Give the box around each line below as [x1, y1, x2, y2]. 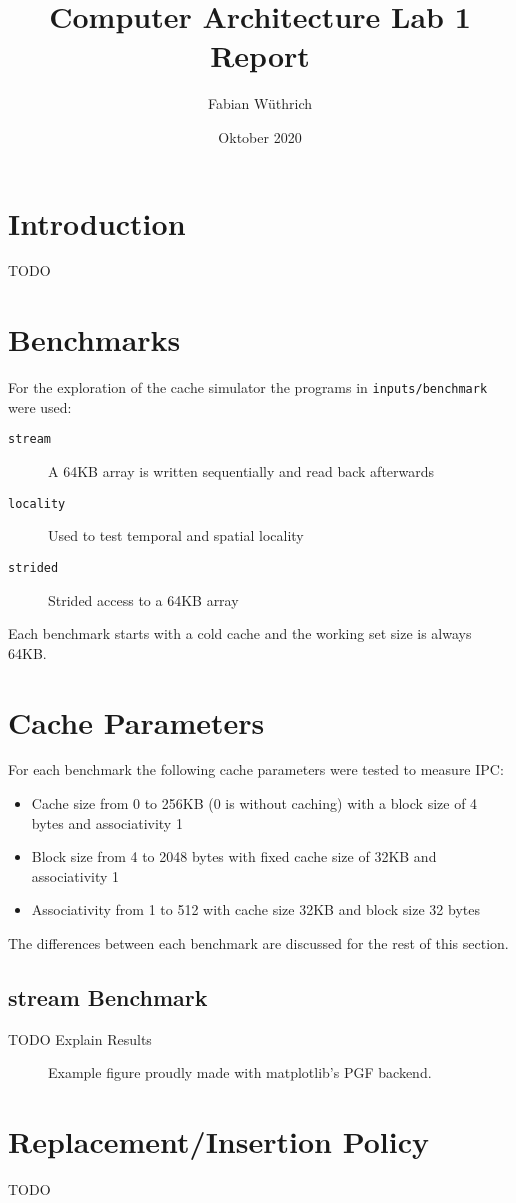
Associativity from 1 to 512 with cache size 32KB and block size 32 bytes [31, 899, 480, 920]
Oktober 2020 [218, 126, 302, 147]
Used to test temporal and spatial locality [48, 525, 304, 546]
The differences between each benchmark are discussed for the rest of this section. [8, 933, 509, 954]
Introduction [8, 202, 186, 243]
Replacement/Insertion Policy [8, 1121, 430, 1162]
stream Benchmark [8, 982, 208, 1013]
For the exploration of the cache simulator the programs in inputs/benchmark [8, 377, 488, 398]
